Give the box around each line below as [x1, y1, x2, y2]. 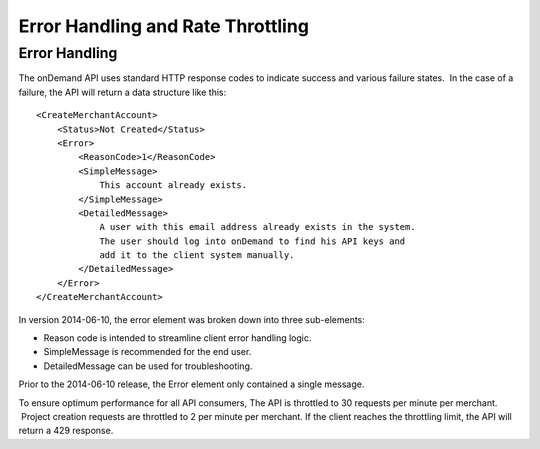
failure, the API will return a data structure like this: [18, 86, 227, 98]
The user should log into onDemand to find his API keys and [99, 235, 406, 247]
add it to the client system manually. [99, 250, 295, 261]
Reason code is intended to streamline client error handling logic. [43, 332, 312, 344]
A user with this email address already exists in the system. [99, 221, 416, 233]
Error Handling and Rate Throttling [18, 15, 310, 37]
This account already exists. [99, 180, 248, 191]
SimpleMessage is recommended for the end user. [43, 346, 252, 358]
